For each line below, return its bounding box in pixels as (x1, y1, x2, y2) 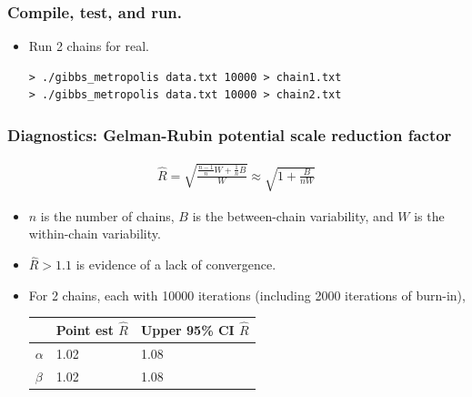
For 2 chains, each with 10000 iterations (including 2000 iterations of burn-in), (28, 285, 466, 304)
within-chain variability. (28, 224, 161, 243)
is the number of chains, (40, 206, 175, 225)
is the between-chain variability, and (192, 206, 394, 225)
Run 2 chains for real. (28, 36, 149, 56)
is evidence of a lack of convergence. (75, 255, 276, 274)
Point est (55, 321, 114, 340)
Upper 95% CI (140, 321, 235, 340)
